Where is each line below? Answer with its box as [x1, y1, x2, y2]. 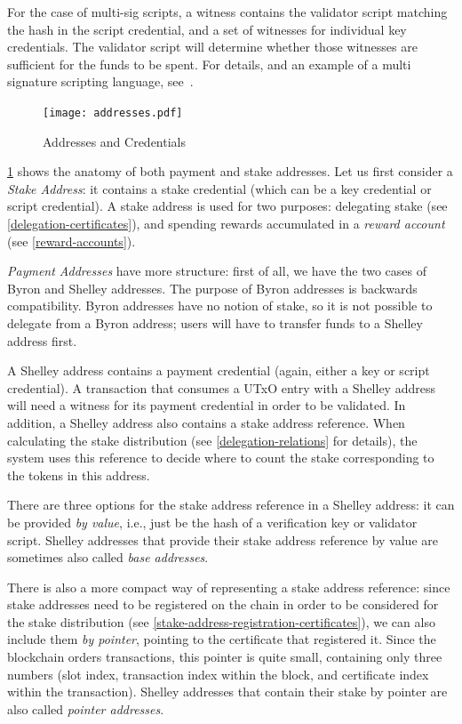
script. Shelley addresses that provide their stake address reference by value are [7, 530, 438, 549]
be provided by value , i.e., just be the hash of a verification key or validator [7, 512, 418, 531]
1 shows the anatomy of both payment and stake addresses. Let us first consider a [7, 162, 453, 181]
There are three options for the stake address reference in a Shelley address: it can [7, 495, 455, 514]
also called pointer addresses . [7, 699, 164, 718]
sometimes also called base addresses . [7, 548, 209, 567]
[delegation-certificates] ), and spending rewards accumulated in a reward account [7, 214, 445, 232]
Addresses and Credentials [43, 132, 186, 150]
